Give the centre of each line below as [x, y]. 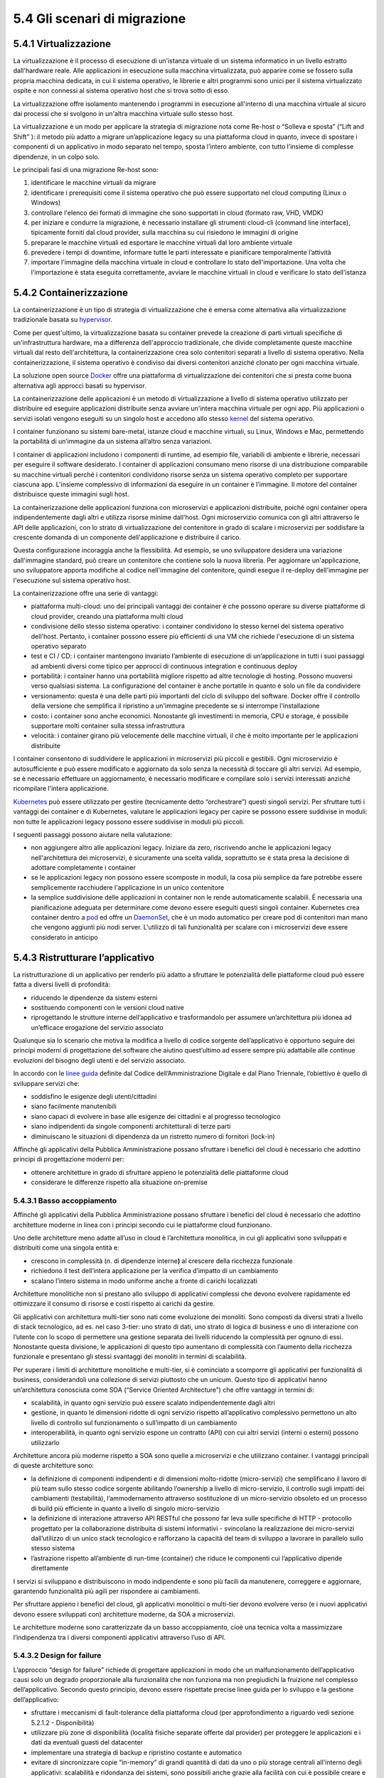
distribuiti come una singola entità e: [66, 1247]
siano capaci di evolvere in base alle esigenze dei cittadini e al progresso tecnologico [156, 1116]
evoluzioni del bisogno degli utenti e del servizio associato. [100, 1060]
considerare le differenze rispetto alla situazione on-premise [119, 1182]
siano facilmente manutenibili [74, 1107]
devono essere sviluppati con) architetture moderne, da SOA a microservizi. [124, 1614]
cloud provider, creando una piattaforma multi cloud [107, 616]
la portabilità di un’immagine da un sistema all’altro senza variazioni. [113, 442]
